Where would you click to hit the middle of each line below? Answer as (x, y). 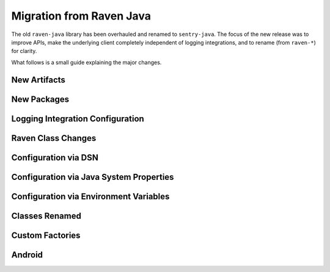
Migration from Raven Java (81, 16)
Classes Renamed (46, 216)
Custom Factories (46, 235)
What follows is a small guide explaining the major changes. (86, 62)
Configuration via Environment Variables (90, 196)
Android (27, 255)
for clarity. (24, 51)
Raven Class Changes (54, 138)
